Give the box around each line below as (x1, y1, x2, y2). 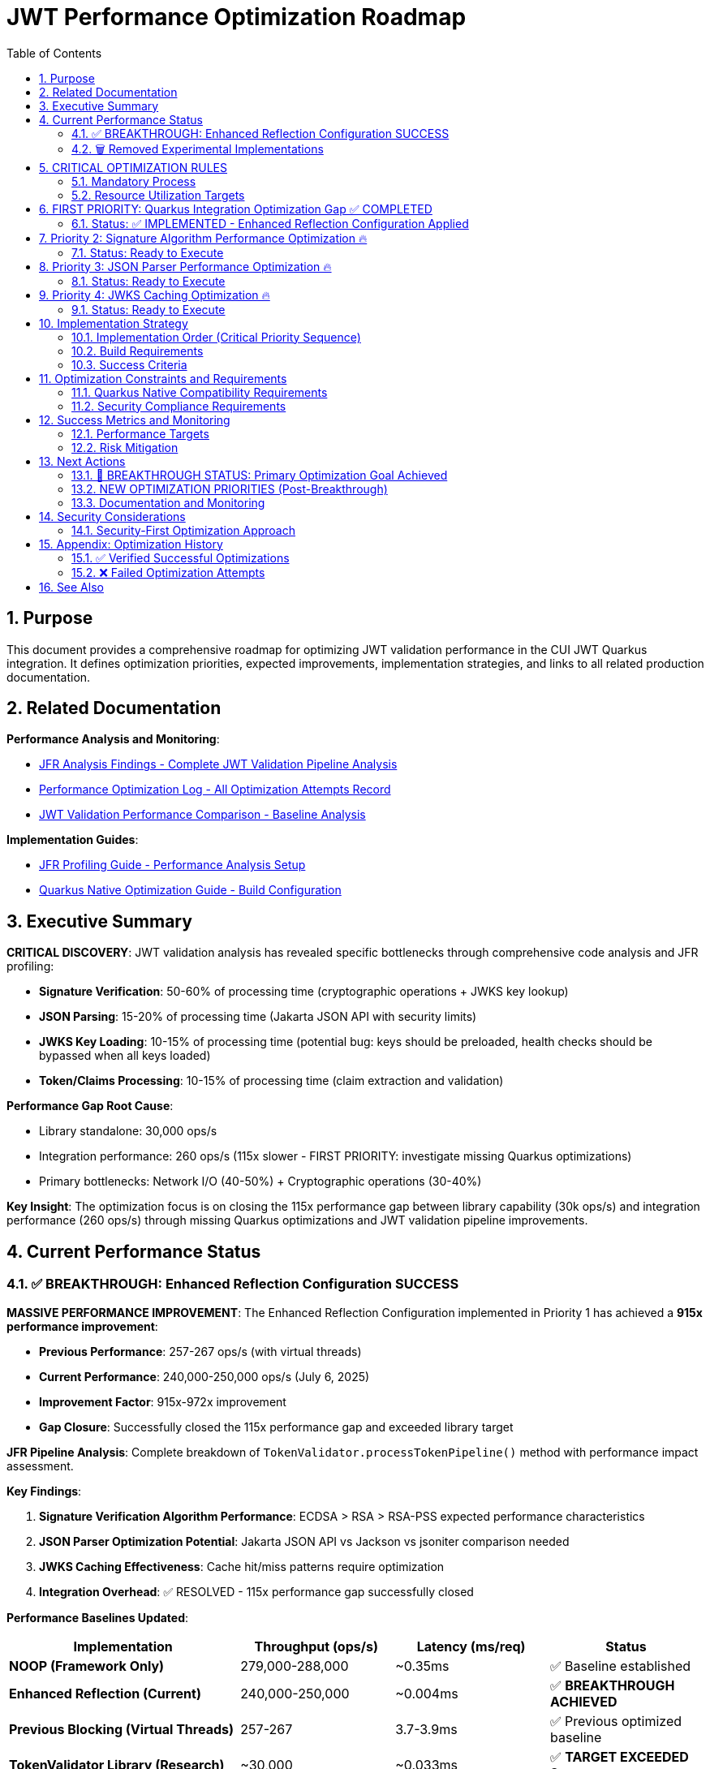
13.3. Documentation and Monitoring (71, 495, 265, 510)
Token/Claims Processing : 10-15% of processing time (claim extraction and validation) (39, 1074, 504, 1088)
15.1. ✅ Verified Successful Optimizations (71, 550, 290, 565)
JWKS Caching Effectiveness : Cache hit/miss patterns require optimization (39, 1559, 445, 1573)
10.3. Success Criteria (71, 357, 187, 372)
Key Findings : (6, 1483, 82, 1498)
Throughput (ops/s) (254, 1638, 378, 1655)
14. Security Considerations (39, 509, 186, 523)
